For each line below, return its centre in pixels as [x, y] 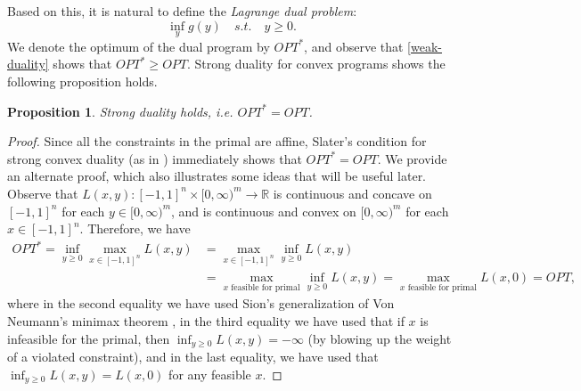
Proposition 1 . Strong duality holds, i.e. [120, 111]
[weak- [425, 46]
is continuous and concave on [352, 193]
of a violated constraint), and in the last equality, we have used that [193, 356]
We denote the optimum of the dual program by [139, 46]
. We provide [412, 158]
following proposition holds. [82, 81]
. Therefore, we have [135, 228]
